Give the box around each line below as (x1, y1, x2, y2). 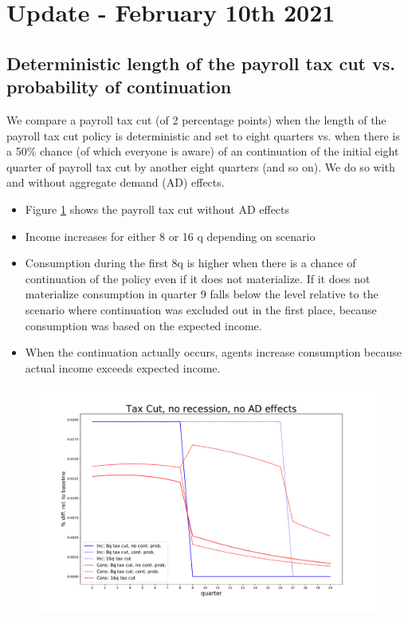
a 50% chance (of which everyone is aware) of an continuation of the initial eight (6, 143, 399, 160)
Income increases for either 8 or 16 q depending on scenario (25, 227, 316, 244)
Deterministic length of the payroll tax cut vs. (6, 50, 396, 75)
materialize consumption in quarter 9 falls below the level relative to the (25, 286, 379, 302)
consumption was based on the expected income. (25, 317, 262, 333)
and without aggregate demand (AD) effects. (6, 174, 225, 191)
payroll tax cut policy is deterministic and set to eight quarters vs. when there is (6, 127, 400, 144)
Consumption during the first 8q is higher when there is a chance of (25, 254, 356, 271)
